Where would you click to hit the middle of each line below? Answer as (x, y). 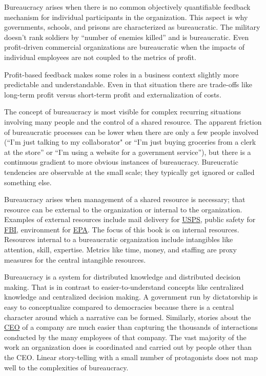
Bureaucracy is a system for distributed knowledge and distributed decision (122, 277)
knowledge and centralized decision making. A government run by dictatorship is (131, 297)
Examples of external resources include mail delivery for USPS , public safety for (130, 219)
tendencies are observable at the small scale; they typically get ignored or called (129, 172)
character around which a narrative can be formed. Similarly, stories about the (128, 317)
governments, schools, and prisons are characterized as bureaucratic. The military (132, 27)
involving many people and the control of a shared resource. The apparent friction (133, 121)
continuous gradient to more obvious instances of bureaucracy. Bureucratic (121, 162)
